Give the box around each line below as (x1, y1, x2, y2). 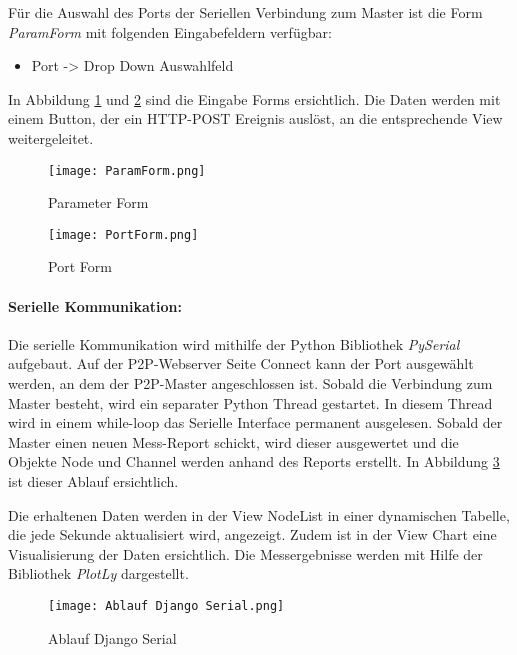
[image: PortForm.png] (48, 227, 199, 242)
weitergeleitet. (8, 127, 94, 148)
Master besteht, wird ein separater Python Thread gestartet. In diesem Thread (8, 392, 493, 413)
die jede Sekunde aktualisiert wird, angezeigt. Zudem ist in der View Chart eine (8, 524, 497, 545)
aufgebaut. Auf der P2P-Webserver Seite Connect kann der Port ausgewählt (8, 353, 474, 374)
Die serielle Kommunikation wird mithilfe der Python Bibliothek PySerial (8, 333, 460, 354)
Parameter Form (48, 192, 149, 213)
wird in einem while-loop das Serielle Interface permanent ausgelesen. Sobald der (8, 412, 503, 433)
